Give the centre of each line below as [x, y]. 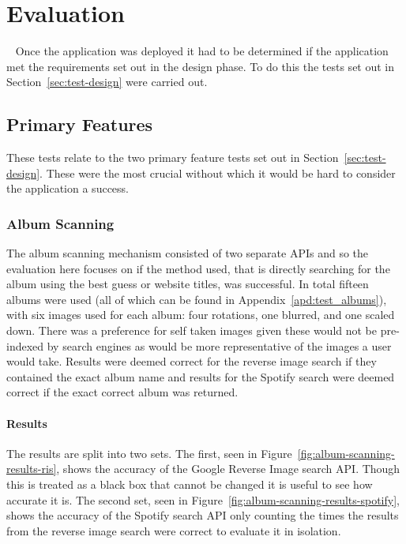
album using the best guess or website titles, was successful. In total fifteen [188, 284]
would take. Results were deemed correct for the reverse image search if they [192, 361]
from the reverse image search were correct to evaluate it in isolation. [174, 530]
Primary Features [80, 124]
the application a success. [68, 188]
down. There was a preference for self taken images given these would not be [192, 330]
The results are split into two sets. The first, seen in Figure [149, 453]
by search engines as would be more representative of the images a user [219, 345]
